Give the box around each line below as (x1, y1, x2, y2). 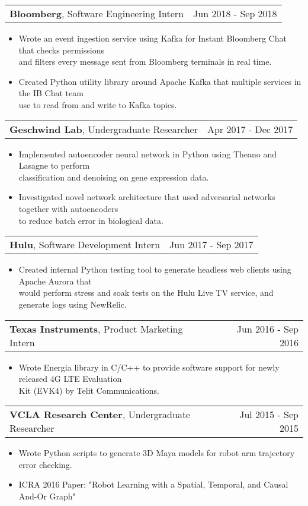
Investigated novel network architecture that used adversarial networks (18, 191, 275, 203)
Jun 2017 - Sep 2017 (169, 238, 254, 252)
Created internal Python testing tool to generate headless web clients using (18, 263, 291, 276)
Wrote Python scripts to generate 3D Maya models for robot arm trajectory (18, 447, 295, 459)
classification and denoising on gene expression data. (18, 170, 209, 183)
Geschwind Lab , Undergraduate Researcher (9, 122, 198, 136)
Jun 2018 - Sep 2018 (193, 7, 277, 20)
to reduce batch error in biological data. (18, 214, 163, 226)
